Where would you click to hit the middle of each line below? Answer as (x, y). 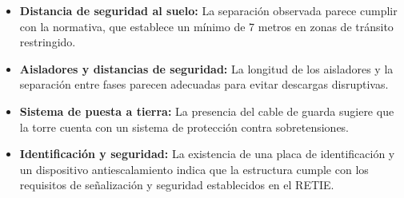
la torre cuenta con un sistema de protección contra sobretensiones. (184, 127)
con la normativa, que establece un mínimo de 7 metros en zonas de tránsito (206, 26)
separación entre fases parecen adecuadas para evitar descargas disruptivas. (204, 84)
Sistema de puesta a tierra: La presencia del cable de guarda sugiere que (207, 111)
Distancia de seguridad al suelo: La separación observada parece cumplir (208, 10)
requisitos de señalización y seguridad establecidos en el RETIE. (177, 185)
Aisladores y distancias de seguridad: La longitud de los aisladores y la (206, 68)
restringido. (48, 42)
